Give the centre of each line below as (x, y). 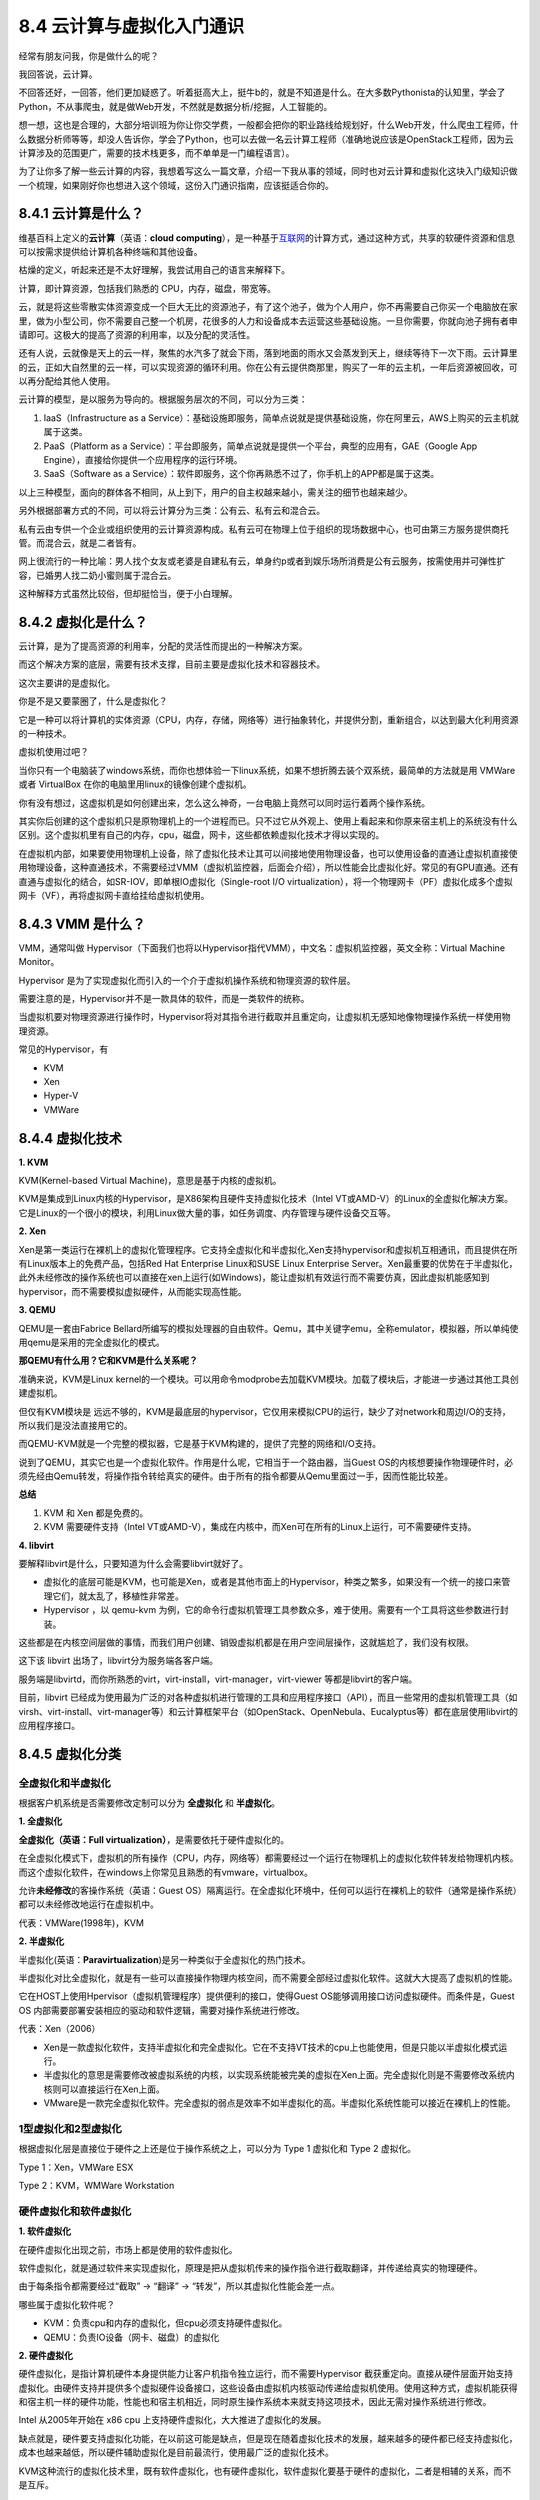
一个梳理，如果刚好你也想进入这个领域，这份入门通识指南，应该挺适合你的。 (176, 185)
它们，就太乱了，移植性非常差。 (117, 1596)
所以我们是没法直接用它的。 (75, 1425)
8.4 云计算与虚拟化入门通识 (131, 26)
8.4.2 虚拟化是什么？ (83, 621)
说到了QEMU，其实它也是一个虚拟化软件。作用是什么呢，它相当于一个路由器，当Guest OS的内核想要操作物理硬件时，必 (266, 1462)
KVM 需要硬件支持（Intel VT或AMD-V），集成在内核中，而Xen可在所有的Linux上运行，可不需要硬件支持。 (260, 1527)
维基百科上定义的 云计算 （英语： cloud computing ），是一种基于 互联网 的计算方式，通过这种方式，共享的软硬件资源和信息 (267, 237)
